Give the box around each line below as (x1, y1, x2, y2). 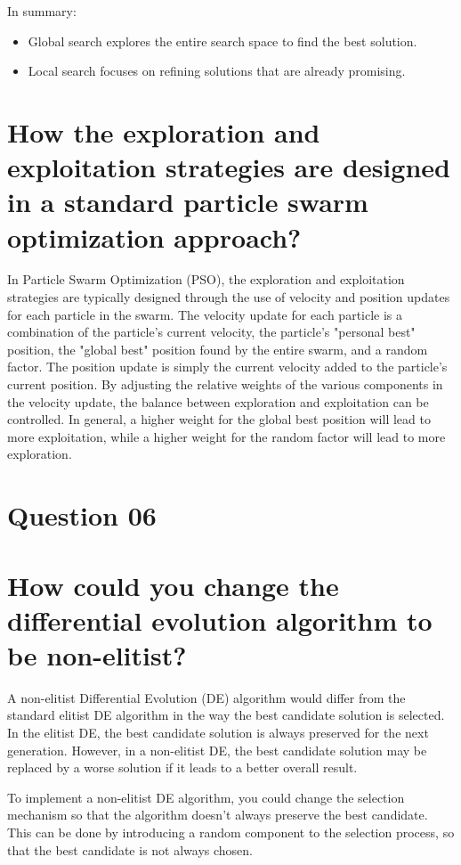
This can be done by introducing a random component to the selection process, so (7, 823, 455, 842)
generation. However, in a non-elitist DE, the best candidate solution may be (7, 740, 427, 759)
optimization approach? (7, 218, 302, 255)
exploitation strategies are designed (7, 149, 450, 185)
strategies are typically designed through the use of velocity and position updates (7, 288, 450, 306)
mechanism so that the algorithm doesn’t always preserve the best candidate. (7, 805, 428, 824)
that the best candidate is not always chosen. (7, 840, 254, 859)
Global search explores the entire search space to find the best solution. (28, 31, 417, 50)
